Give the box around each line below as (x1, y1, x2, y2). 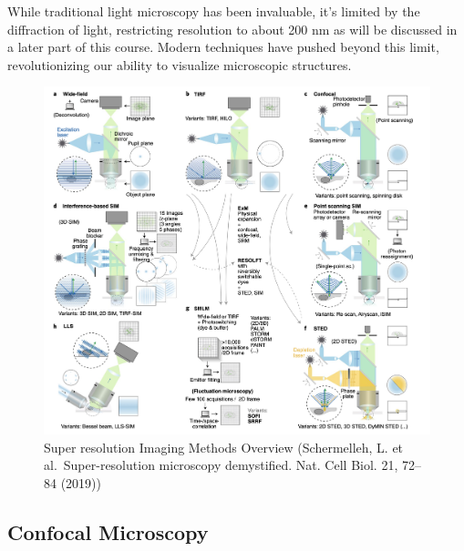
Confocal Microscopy (7, 517, 209, 546)
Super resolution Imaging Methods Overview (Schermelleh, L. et (44, 437, 404, 456)
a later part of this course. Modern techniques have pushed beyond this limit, (7, 37, 439, 56)
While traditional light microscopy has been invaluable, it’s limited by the (7, 2, 420, 20)
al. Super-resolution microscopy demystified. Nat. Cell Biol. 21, (44, 455, 398, 474)
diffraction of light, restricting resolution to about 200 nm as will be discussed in (7, 19, 458, 38)
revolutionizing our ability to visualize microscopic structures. (7, 55, 352, 74)
